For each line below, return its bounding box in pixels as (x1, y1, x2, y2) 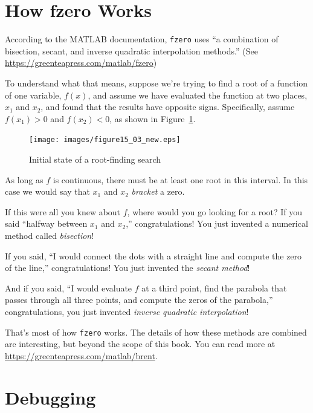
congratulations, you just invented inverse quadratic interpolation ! (5, 305, 249, 317)
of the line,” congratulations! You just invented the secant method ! (5, 261, 250, 274)
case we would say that (5, 185, 90, 198)
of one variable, (5, 88, 62, 101)
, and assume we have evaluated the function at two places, (88, 88, 308, 101)
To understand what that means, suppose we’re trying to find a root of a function (5, 76, 308, 89)
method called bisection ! (5, 229, 94, 241)
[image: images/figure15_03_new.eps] (29, 135, 181, 145)
